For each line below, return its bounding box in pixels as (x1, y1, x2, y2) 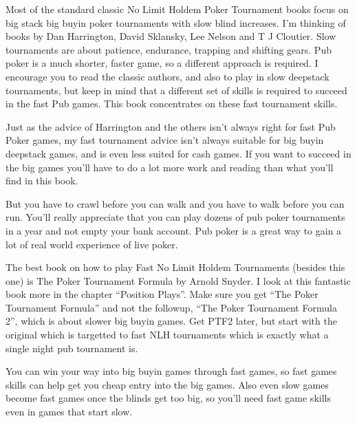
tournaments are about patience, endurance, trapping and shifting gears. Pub (6, 42, 332, 56)
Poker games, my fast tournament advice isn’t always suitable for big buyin (6, 133, 324, 147)
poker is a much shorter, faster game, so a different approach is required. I (6, 56, 318, 70)
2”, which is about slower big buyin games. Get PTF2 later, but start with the (6, 314, 337, 328)
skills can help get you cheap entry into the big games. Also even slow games (6, 377, 329, 391)
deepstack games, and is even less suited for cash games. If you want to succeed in (6, 146, 351, 160)
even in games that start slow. (6, 404, 133, 419)
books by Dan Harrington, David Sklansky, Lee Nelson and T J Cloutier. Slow (6, 29, 336, 43)
